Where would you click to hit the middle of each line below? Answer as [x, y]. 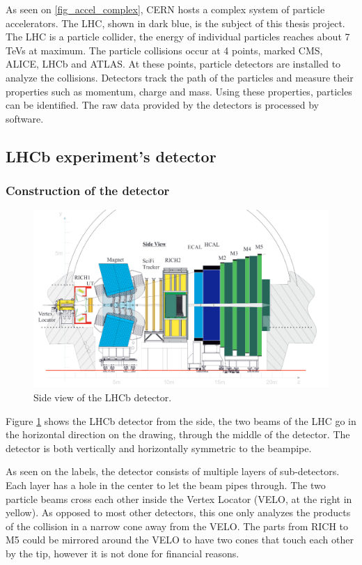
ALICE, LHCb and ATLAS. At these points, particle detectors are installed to [173, 64]
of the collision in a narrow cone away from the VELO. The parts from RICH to [177, 526]
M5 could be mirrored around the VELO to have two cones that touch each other [180, 540]
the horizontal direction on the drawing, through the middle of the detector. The [178, 434]
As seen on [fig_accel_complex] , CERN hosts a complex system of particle [165, 9]
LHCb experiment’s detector [111, 156]
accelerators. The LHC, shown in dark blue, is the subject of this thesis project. [175, 23]
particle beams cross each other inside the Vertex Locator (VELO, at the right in [179, 498]
